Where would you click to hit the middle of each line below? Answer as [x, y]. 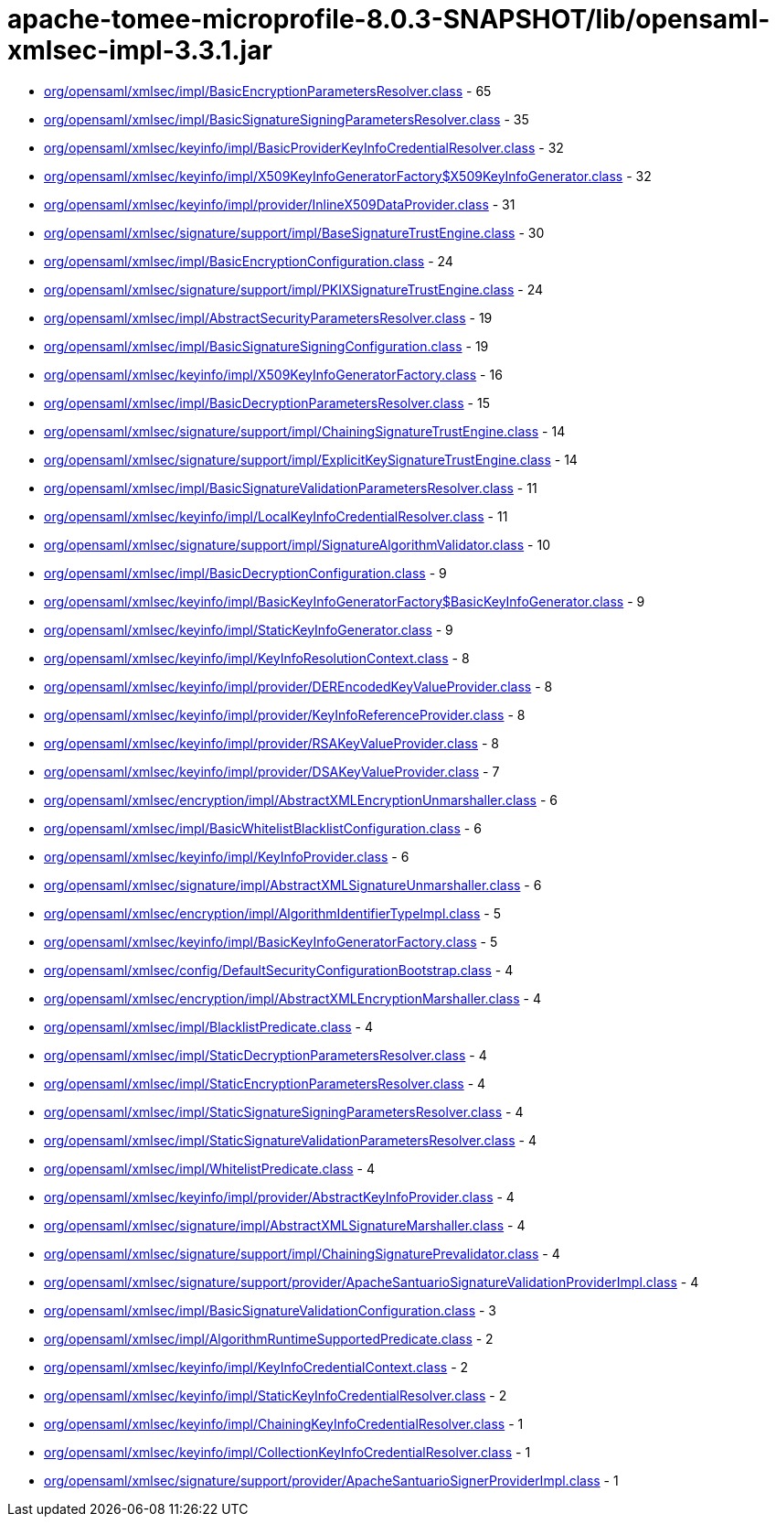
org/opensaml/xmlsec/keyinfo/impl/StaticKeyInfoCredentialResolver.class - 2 [276, 1395]
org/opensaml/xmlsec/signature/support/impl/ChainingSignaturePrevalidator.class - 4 [302, 1253]
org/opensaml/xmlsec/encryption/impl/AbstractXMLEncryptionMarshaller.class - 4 [293, 998]
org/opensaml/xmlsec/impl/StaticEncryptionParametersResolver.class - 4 [265, 1083]
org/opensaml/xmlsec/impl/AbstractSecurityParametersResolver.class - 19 [268, 317]
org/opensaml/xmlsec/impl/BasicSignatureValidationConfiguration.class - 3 [270, 1310]
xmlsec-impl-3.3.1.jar [140, 50]
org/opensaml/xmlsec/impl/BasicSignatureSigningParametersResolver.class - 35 [287, 119]
